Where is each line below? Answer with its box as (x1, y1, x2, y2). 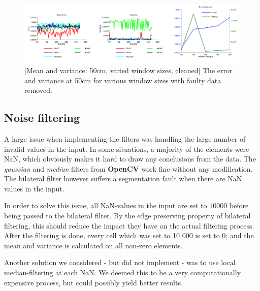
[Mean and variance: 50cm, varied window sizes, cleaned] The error (24, 64, 233, 75)
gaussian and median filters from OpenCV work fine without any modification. (4, 163, 253, 174)
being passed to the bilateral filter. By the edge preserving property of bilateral (4, 210, 251, 221)
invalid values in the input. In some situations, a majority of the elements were (4, 143, 249, 154)
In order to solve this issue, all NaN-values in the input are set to (4, 200, 207, 211)
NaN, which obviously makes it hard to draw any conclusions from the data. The (4, 153, 256, 164)
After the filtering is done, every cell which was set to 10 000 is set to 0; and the (4, 230, 254, 241)
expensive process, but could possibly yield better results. (4, 277, 183, 287)
